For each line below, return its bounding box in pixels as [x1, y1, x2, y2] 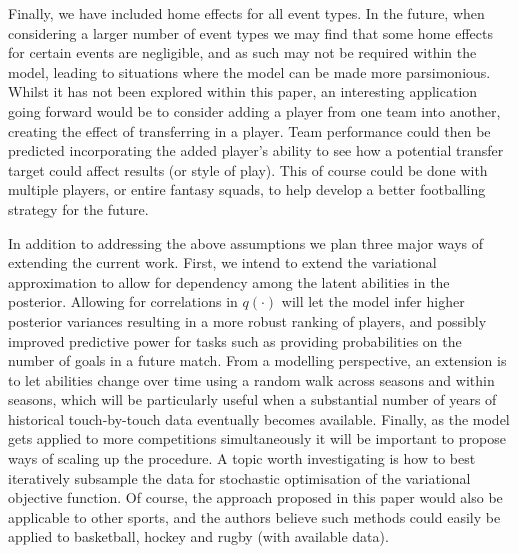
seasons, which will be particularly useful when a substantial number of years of [8, 389, 497, 410]
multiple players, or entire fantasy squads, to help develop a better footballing [8, 179, 486, 200]
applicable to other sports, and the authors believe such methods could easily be [8, 506, 501, 527]
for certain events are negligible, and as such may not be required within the [8, 42, 477, 63]
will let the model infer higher [281, 291, 465, 312]
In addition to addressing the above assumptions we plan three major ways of [8, 232, 484, 253]
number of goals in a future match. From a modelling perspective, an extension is [8, 350, 507, 371]
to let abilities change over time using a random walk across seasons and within [8, 369, 495, 390]
